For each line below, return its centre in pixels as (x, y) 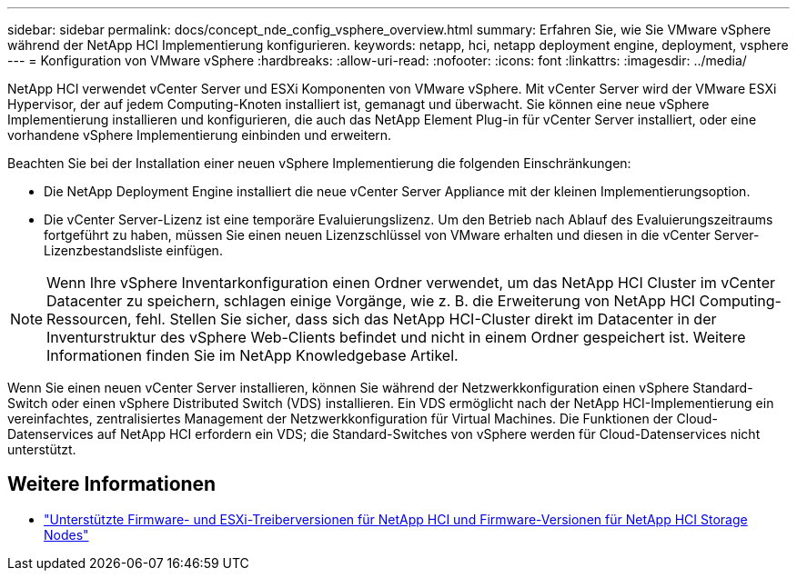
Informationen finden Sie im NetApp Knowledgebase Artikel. (252, 355)
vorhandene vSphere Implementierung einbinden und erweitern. (200, 135)
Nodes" (66, 534)
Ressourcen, (89, 319)
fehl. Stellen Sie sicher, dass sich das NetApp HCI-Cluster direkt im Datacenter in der (426, 319)
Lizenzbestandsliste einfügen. (133, 250)
